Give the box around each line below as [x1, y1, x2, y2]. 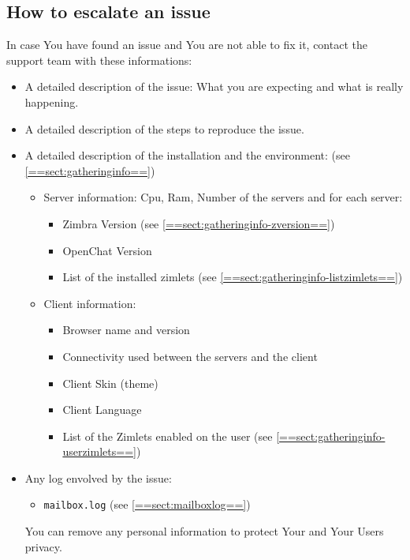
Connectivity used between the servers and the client [62, 348, 318, 364]
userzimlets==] [62, 443, 136, 460]
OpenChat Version [62, 242, 152, 258]
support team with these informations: [6, 51, 192, 68]
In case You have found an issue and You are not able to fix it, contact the [6, 36, 367, 53]
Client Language [62, 401, 142, 418]
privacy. [24, 538, 62, 554]
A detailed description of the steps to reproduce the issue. [24, 120, 304, 137]
